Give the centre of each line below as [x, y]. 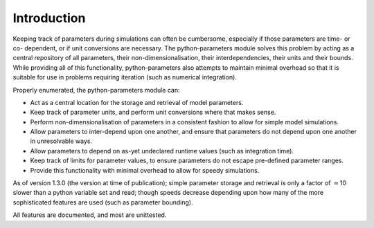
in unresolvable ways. [61, 141]
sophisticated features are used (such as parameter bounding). [103, 202]
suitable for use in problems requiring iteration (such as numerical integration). [125, 77]
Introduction [49, 18]
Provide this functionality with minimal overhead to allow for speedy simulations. [145, 170]
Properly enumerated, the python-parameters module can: [96, 90]
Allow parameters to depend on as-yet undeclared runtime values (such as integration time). [162, 151]
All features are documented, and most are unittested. [90, 215]
